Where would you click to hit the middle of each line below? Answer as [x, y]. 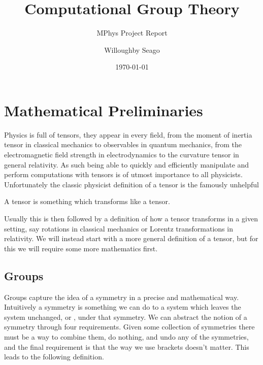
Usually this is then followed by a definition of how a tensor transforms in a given [131, 218]
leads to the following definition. [54, 357]
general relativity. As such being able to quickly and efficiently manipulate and [127, 164]
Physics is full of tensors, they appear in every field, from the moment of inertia [128, 134]
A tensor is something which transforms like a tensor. [87, 201]
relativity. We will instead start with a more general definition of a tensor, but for [131, 238]
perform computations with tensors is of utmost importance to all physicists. [123, 174]
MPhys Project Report [132, 33]
